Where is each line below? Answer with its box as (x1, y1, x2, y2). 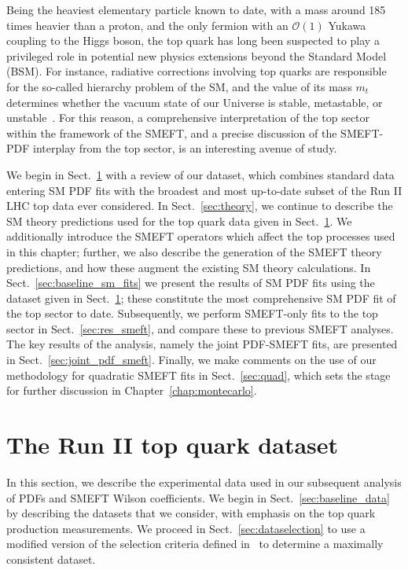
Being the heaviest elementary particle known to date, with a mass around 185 (6, 2, 386, 17)
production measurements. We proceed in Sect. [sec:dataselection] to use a (6, 520, 366, 536)
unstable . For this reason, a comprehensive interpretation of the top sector (6, 109, 370, 126)
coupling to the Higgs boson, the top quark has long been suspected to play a (6, 32, 380, 49)
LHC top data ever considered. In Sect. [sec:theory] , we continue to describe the (6, 197, 393, 214)
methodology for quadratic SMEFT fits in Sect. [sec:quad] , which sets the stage (6, 366, 391, 383)
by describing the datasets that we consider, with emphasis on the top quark (6, 505, 376, 521)
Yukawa (328, 17, 366, 33)
